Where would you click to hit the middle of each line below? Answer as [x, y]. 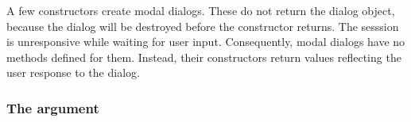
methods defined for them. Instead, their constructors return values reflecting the [204, 57]
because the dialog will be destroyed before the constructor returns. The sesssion [203, 26]
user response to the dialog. [73, 72]
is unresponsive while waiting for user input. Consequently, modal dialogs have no [206, 42]
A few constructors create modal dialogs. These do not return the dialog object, [201, 10]
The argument [53, 107]
